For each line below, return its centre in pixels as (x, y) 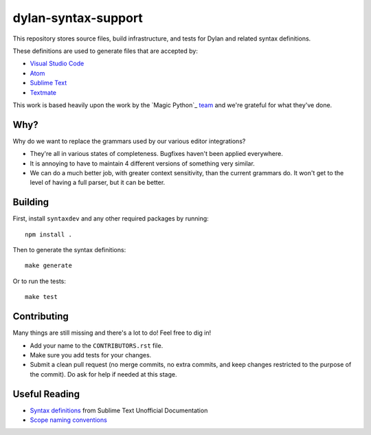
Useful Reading (46, 394)
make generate (48, 266)
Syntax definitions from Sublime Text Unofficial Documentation (119, 410)
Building (31, 202)
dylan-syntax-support (78, 18)
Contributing (41, 316)
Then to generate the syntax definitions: (69, 250)
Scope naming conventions (69, 420)
